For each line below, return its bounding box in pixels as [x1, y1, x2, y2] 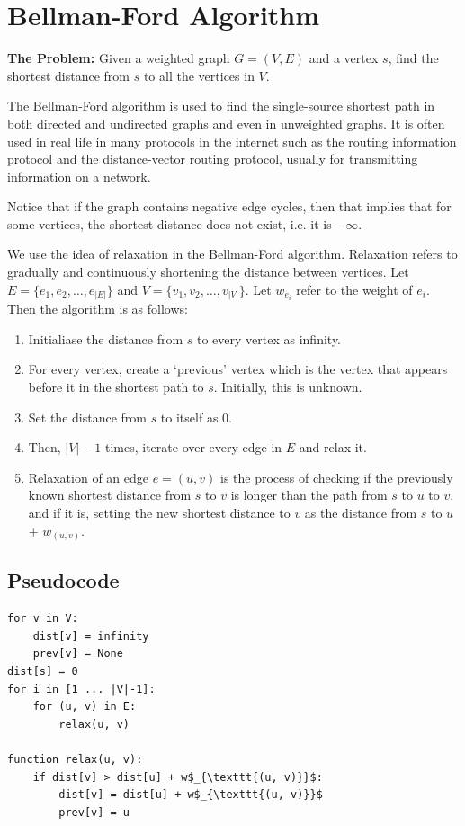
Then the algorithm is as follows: [7, 299, 188, 318]
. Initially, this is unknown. [213, 377, 362, 395]
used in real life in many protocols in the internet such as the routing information [7, 131, 457, 150]
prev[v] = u [58, 805, 130, 819]
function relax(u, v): [7, 752, 143, 766]
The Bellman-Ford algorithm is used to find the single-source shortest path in [7, 96, 435, 115]
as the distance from [304, 502, 417, 521]
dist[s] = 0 [7, 665, 78, 679]
